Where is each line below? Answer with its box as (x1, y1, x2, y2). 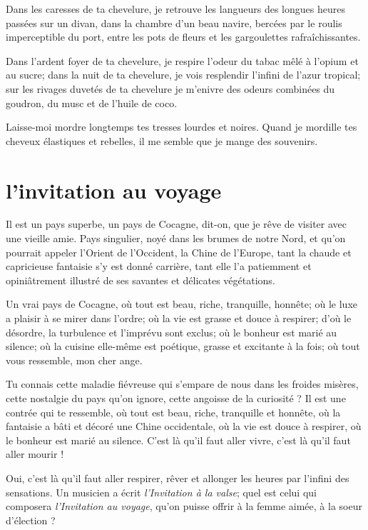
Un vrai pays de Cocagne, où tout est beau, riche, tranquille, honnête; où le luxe (6, 296, 358, 311)
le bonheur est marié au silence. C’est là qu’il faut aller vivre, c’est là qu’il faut (6, 432, 351, 447)
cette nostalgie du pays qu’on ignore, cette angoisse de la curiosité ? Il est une (6, 391, 346, 405)
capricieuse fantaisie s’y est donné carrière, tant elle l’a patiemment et (6, 259, 312, 274)
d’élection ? (6, 512, 56, 527)
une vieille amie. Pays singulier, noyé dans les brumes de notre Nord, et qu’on (6, 231, 346, 246)
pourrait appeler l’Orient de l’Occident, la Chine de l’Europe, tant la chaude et (6, 244, 352, 259)
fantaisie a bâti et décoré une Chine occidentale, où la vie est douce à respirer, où (6, 419, 362, 434)
